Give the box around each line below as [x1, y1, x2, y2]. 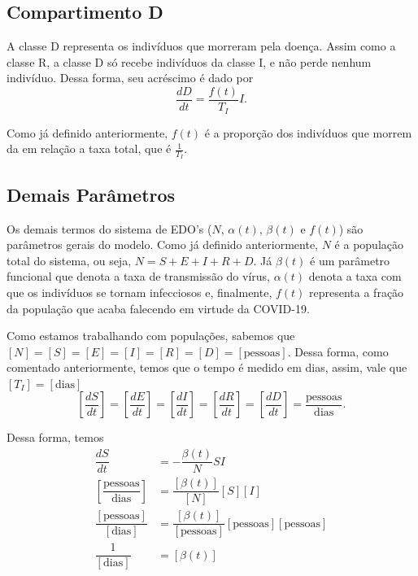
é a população [334, 236, 403, 253]
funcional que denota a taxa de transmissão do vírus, [7, 268, 270, 285]
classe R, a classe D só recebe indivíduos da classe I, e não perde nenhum [7, 53, 372, 70]
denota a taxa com [308, 268, 402, 285]
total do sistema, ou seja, [7, 251, 132, 268]
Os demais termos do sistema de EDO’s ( [7, 220, 212, 237]
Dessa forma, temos [7, 429, 104, 446]
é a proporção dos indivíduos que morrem [204, 124, 412, 141]
